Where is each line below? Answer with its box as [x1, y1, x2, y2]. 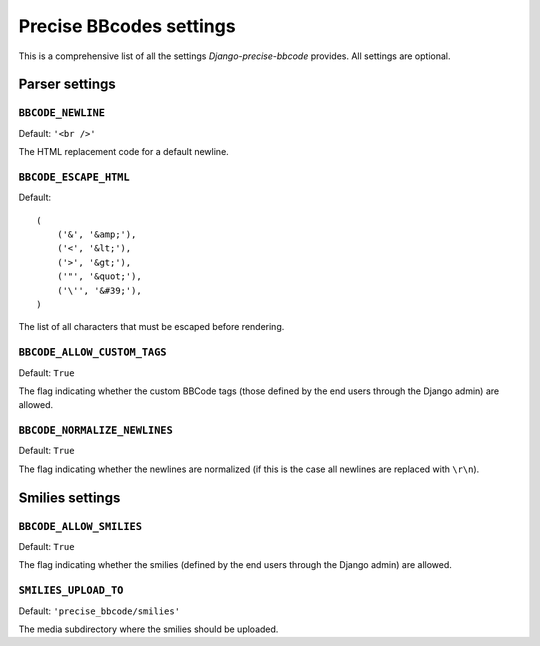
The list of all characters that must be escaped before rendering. [18, 321, 285, 333]
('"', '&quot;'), [56, 271, 142, 282]
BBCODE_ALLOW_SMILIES [18, 520, 142, 533]
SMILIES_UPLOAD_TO [18, 584, 124, 597]
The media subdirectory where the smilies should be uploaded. [18, 623, 279, 635]
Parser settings [18, 76, 117, 93]
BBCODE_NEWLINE [18, 106, 105, 120]
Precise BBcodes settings [18, 15, 236, 37]
